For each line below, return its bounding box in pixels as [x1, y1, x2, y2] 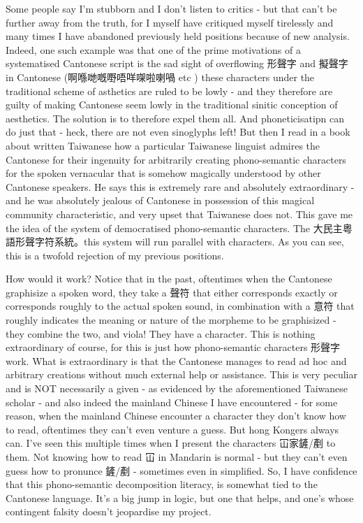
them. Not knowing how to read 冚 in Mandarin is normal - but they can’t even [6, 450, 348, 464]
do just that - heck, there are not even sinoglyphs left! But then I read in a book [6, 124, 350, 139]
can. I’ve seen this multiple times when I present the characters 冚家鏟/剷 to [6, 436, 336, 450]
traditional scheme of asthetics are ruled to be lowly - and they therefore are [6, 83, 333, 98]
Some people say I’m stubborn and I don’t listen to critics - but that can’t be [6, 1, 337, 15]
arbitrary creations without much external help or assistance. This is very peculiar [6, 367, 357, 382]
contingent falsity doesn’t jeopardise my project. [6, 504, 212, 519]
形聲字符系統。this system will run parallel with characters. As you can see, [15, 234, 344, 249]
